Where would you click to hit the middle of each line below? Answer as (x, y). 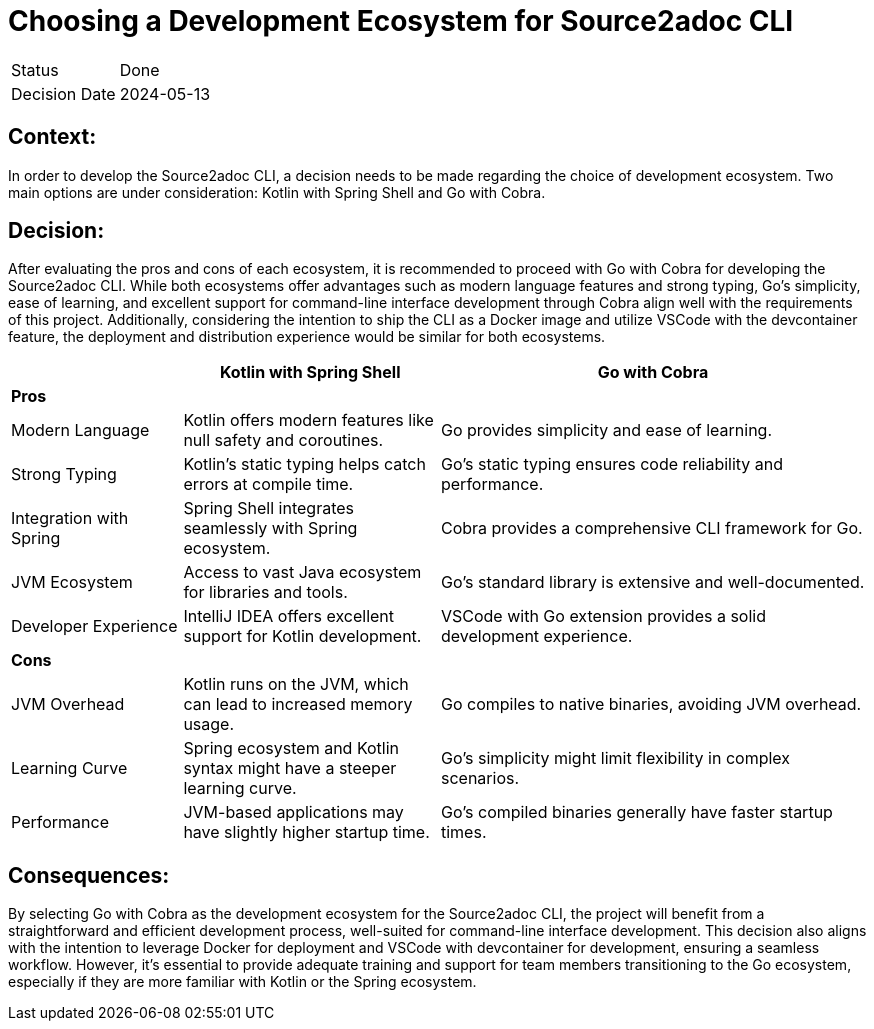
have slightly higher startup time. (306, 832)
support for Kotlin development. (302, 636)
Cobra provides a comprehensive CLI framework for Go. (651, 528)
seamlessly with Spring (270, 528)
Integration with (70, 518)
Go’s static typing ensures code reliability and (612, 464)
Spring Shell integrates (268, 508)
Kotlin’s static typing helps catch (304, 464)
